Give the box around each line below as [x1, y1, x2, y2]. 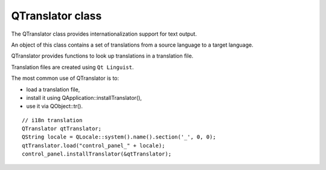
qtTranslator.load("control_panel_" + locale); [22, 142, 165, 149]
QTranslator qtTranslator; [22, 125, 102, 132]
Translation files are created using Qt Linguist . [11, 64, 134, 71]
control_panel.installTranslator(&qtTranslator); [22, 151, 172, 157]
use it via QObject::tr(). [26, 103, 83, 110]
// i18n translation [22, 117, 83, 123]
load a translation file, [26, 85, 80, 93]
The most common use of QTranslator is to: [11, 74, 119, 82]
